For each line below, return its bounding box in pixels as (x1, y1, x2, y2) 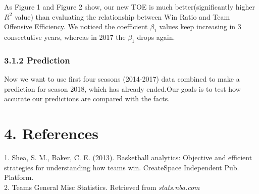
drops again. (137, 31, 175, 42)
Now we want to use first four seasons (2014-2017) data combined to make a (4, 74, 240, 84)
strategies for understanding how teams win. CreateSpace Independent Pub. (4, 162, 239, 172)
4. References (4, 122, 98, 143)
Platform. (4, 172, 34, 182)
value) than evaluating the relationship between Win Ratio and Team (14, 11, 230, 22)
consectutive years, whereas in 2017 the (4, 31, 126, 42)
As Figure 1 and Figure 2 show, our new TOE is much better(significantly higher (4, 2, 255, 12)
